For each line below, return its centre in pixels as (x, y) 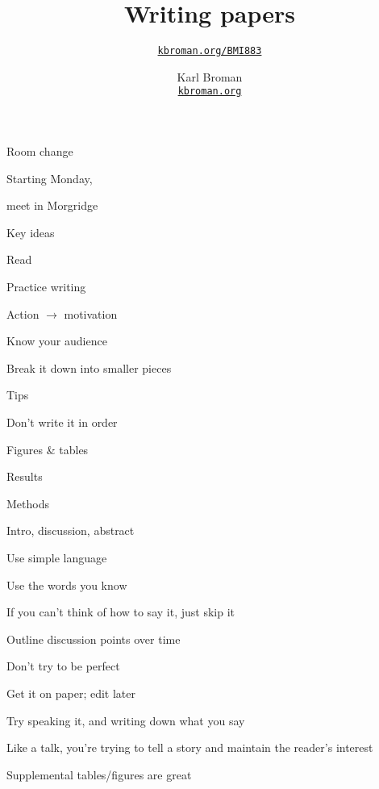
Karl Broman (210, 76)
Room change (40, 151)
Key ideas (31, 232)
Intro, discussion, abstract (71, 530)
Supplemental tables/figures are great (99, 774)
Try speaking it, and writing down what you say (126, 720)
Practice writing (46, 286)
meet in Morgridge (52, 205)
